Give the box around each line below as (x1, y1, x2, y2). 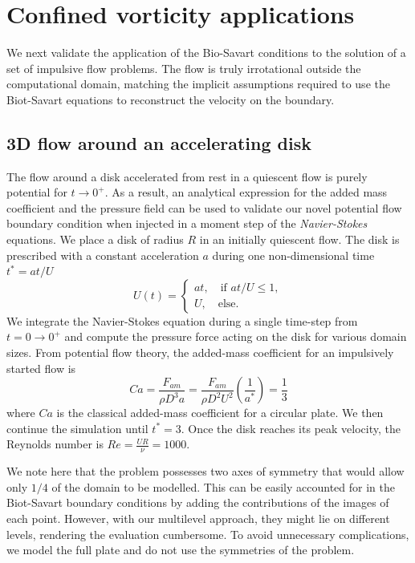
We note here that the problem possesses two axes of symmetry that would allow (6, 463, 405, 480)
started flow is (6, 359, 76, 376)
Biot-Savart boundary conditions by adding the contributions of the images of (6, 494, 389, 511)
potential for (6, 184, 67, 200)
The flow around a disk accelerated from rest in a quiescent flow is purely (6, 168, 368, 184)
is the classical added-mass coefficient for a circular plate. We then (56, 404, 384, 421)
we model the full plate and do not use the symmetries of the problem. (6, 541, 355, 558)
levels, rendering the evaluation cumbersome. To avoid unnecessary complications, (6, 525, 409, 542)
